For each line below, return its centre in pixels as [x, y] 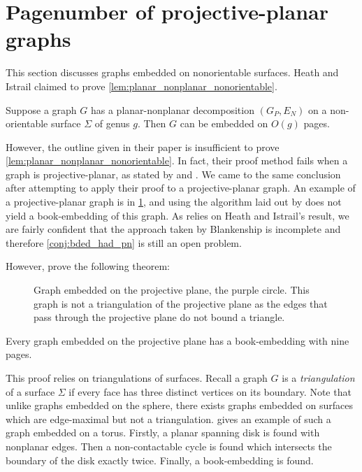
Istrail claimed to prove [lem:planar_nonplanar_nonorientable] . [142, 86]
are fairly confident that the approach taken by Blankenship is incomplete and [173, 229]
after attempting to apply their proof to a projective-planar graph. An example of [181, 188]
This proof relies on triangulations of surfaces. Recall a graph [137, 378]
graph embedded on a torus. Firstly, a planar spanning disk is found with [163, 432]
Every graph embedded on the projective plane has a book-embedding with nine [178, 340]
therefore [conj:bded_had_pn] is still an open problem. [124, 242]
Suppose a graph [41, 109]
